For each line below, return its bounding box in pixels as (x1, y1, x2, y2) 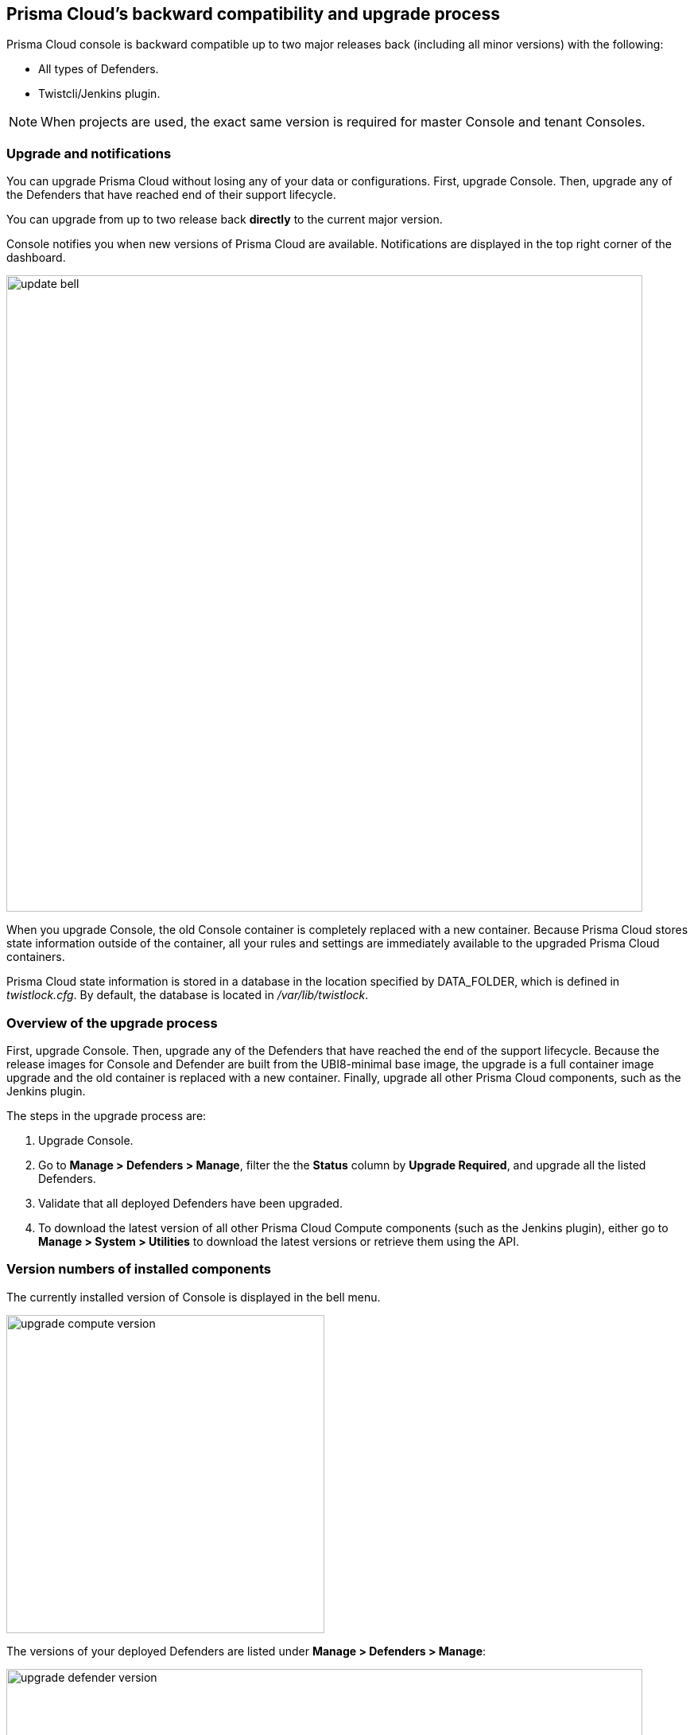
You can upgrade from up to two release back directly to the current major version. (6, 212, 443, 227)
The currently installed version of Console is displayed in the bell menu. (6, 1290, 381, 1304)
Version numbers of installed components (6, 1261, 272, 1278)
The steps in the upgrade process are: (6, 1108, 207, 1122)
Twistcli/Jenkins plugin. (38, 87, 161, 101)
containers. (6, 950, 65, 964)
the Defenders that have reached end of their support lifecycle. (6, 188, 336, 202)
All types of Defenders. (38, 62, 159, 76)
